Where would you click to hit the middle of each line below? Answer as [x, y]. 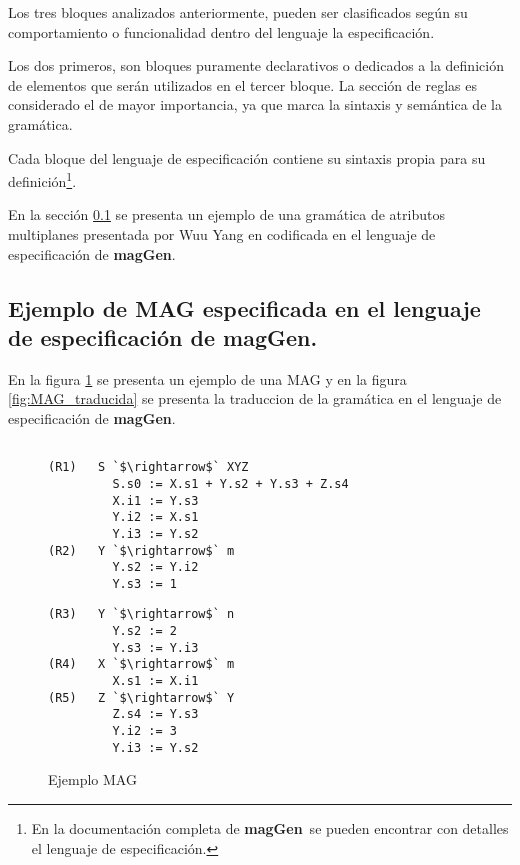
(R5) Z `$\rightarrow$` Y [141, 697]
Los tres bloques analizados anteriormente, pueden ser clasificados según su [238, 12]
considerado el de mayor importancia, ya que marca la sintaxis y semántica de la [255, 104]
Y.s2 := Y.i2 [155, 567]
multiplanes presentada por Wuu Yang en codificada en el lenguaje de [222, 234]
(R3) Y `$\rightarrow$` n [141, 614]
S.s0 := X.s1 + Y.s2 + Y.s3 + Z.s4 [230, 483]
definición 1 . [42, 179]
